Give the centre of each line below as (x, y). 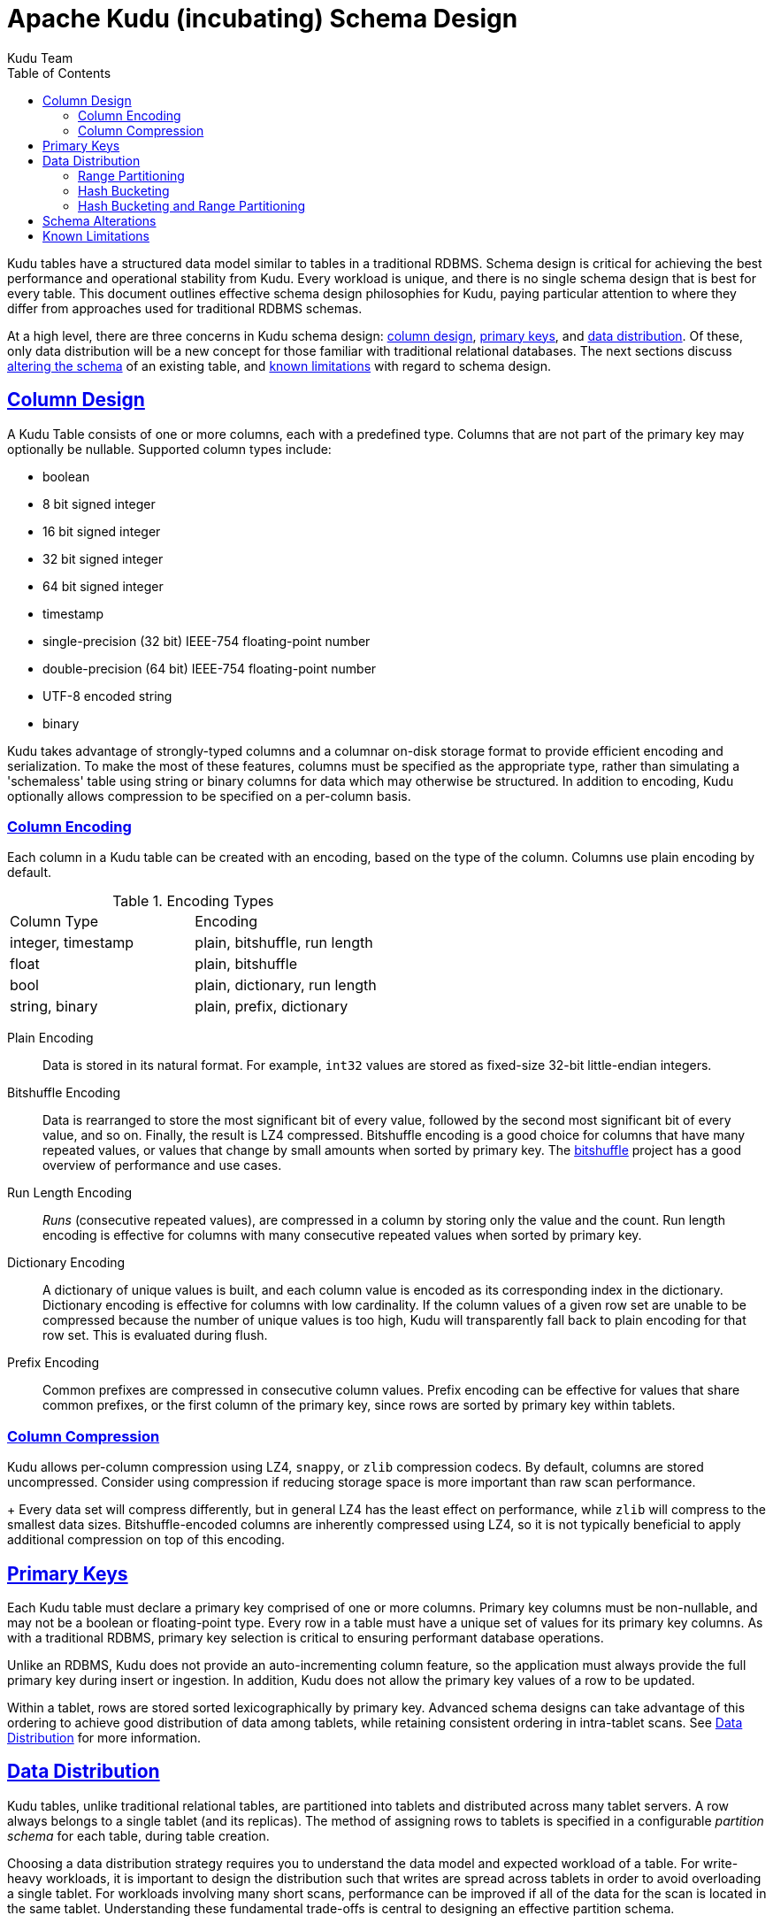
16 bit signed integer (102, 531)
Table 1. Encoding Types (193, 901)
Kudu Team (40, 58)
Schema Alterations (99, 220)
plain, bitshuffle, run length (284, 943)
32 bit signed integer (103, 558)
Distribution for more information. (104, 1737)
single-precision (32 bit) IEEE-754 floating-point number (207, 641)
